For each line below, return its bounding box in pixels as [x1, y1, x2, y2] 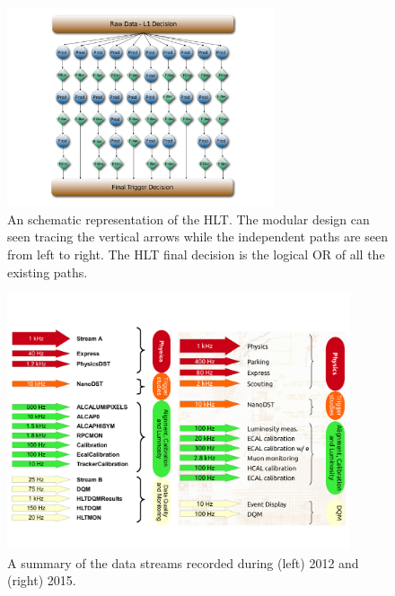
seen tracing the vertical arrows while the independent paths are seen [7, 227, 388, 246]
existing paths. [7, 262, 88, 281]
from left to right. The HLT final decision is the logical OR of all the [7, 245, 385, 264]
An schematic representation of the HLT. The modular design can [7, 209, 370, 228]
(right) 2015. [7, 571, 76, 590]
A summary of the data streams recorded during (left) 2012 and [7, 553, 359, 572]
